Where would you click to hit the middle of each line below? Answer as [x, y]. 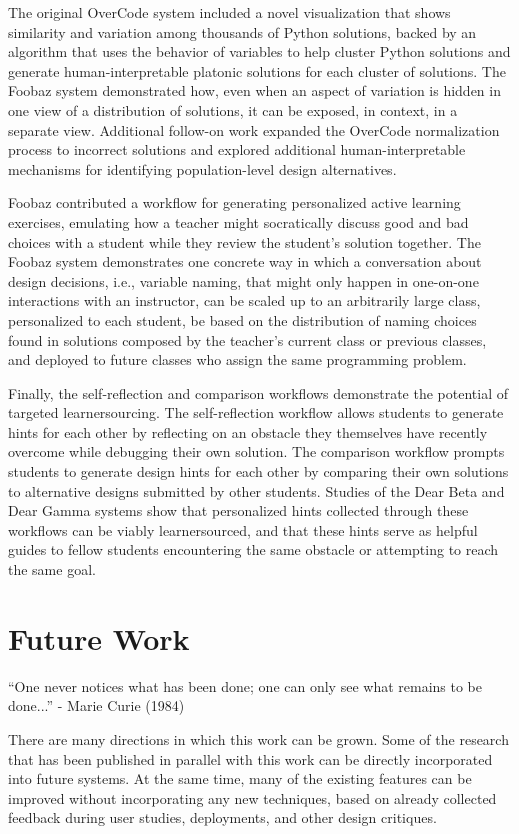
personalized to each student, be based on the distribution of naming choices [242, 319]
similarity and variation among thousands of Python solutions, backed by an [242, 31]
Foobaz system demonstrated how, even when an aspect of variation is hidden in [254, 90]
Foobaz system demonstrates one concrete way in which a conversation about [245, 261]
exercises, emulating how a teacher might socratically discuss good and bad [238, 221]
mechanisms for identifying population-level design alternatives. [202, 168]
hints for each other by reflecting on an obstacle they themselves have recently [248, 431]
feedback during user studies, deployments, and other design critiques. [222, 817]
